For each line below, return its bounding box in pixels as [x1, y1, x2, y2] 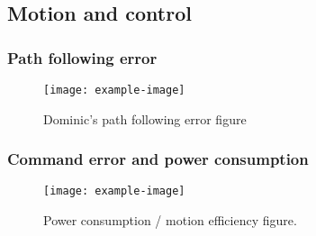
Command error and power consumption [7, 148, 309, 170]
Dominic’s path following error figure [43, 109, 247, 128]
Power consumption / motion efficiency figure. [43, 211, 297, 230]
